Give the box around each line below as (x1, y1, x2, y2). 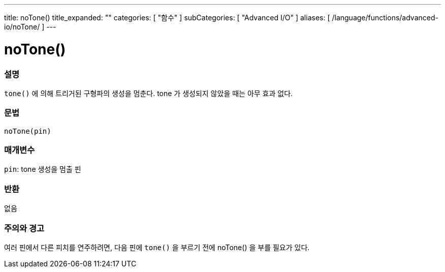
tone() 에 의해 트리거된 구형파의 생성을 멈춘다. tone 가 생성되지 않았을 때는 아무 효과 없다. (4, 88, 293, 98)
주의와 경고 (4, 223, 45, 233)
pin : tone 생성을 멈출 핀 (4, 165, 81, 174)
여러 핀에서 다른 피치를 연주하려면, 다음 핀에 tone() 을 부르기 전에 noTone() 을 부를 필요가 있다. (4, 243, 310, 252)
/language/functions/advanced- (332, 13, 438, 22)
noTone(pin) (4, 127, 51, 135)
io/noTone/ (4, 22, 40, 31)
